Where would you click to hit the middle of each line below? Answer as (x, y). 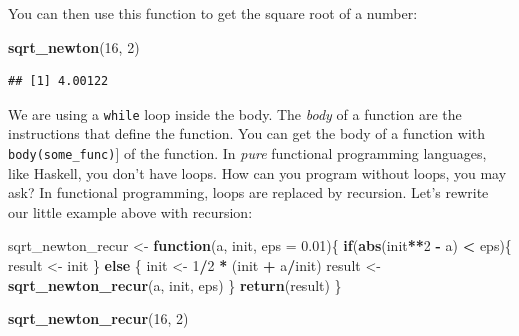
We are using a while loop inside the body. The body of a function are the (235, 113)
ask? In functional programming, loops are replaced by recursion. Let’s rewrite (248, 192)
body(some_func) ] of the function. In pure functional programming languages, (247, 153)
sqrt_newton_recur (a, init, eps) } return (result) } (175, 284)
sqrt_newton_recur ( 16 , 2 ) (98, 318)
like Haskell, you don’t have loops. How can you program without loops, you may (257, 172)
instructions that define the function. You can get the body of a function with (247, 133)
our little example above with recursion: (130, 211)
